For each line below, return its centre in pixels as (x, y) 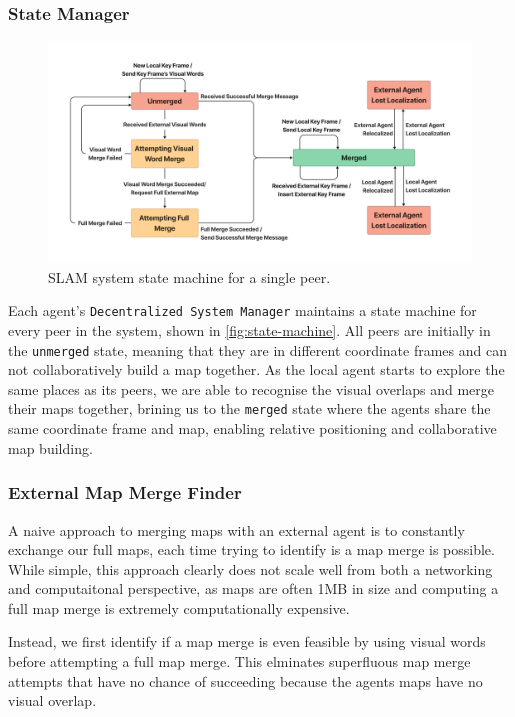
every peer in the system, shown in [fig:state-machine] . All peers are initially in (249, 330)
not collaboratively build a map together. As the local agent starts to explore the (256, 369)
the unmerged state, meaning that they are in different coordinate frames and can (257, 349)
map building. (50, 447)
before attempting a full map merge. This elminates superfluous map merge (239, 661)
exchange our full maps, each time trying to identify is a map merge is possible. (251, 549)
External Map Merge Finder (125, 492)
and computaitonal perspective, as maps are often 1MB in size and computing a (253, 588)
